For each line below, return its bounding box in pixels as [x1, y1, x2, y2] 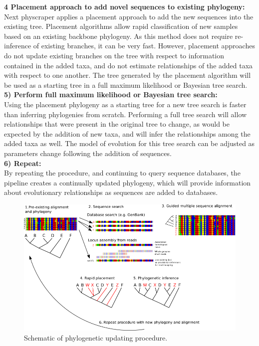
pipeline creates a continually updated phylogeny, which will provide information [4, 177, 251, 187]
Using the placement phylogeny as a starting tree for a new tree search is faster [4, 99, 247, 109]
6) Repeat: [4, 158, 41, 168]
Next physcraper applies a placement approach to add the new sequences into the [4, 11, 254, 21]
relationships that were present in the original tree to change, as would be [4, 119, 230, 129]
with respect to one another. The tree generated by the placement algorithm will [4, 70, 251, 80]
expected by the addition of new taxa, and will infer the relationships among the [4, 128, 251, 139]
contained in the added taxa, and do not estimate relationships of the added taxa [4, 60, 253, 70]
